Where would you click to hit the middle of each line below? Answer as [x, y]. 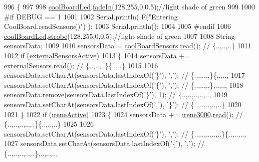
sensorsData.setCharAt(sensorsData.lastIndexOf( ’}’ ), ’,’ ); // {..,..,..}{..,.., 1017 [124, 75]
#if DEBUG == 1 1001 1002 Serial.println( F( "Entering [91, 16]
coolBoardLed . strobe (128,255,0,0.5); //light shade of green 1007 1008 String [119, 36]
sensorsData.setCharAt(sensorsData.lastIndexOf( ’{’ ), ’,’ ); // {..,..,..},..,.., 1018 [124, 84]
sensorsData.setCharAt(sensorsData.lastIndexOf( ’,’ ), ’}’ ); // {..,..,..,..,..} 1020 [123, 104]
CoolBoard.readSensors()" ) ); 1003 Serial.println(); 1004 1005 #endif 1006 [118, 26]
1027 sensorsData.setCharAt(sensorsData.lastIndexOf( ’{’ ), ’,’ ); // [104, 143]
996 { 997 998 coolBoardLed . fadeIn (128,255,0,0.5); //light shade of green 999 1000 [129, 6]
